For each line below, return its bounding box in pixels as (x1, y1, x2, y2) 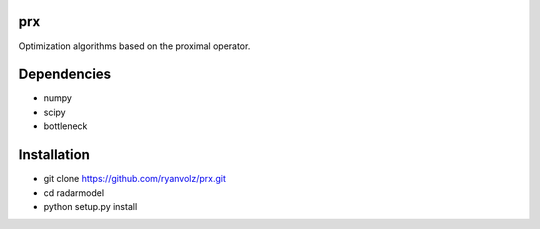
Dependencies (18, 66, 112, 83)
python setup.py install (43, 200, 138, 212)
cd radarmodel (43, 186, 105, 199)
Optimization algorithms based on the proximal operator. (18, 40, 251, 52)
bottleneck (43, 120, 88, 132)
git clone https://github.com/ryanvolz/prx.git (43, 173, 227, 185)
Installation (18, 146, 90, 164)
